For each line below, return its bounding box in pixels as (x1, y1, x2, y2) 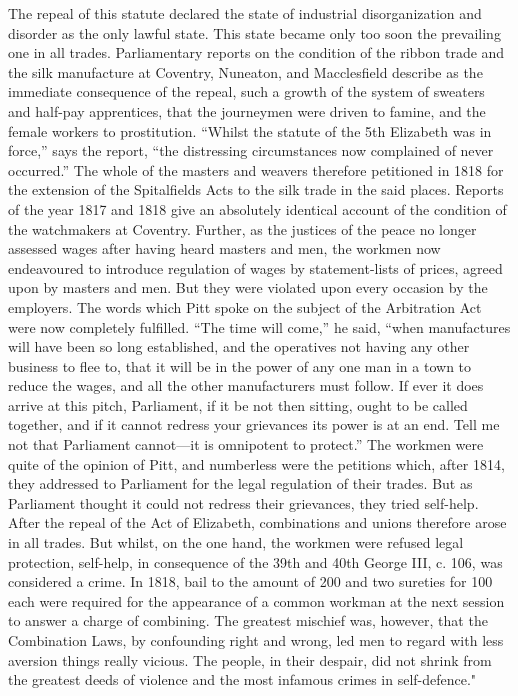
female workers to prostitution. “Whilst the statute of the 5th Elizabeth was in (8, 120, 492, 141)
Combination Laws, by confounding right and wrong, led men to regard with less (8, 630, 504, 650)
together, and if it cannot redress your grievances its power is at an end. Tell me (8, 414, 500, 435)
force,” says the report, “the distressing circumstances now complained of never (8, 140, 494, 161)
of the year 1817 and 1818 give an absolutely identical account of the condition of (8, 198, 507, 219)
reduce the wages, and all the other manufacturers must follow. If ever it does (8, 375, 484, 396)
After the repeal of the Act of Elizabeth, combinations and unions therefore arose (8, 512, 507, 533)
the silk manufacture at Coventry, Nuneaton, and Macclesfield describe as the (8, 61, 483, 82)
